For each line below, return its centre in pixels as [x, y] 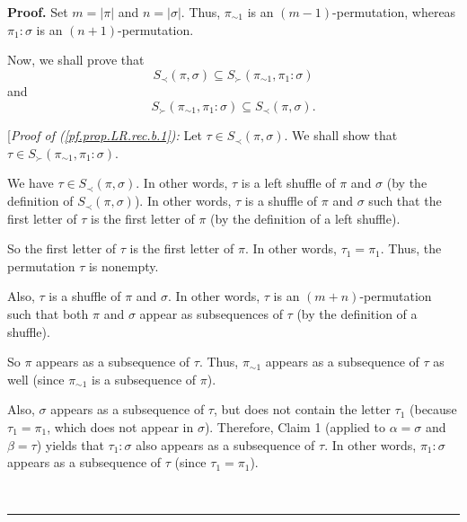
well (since [36, 379]
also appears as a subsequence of [225, 444]
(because [433, 409]
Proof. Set [38, 12]
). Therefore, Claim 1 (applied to [295, 427]
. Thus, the [411, 248]
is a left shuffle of [288, 183]
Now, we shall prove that [76, 60]
